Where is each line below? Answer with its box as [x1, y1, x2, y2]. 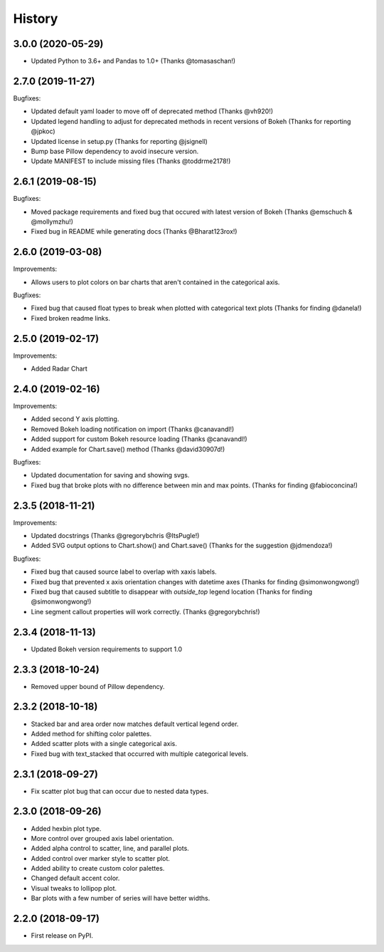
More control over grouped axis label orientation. [31, 834, 174, 842]
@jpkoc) [31, 127, 56, 135]
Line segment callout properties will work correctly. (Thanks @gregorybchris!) [31, 607, 260, 616]
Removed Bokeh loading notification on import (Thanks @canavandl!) [31, 425, 235, 433]
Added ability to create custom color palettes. [31, 864, 165, 873]
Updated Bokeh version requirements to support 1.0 [31, 645, 183, 653]
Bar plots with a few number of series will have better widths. [31, 894, 210, 903]
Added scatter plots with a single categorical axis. [31, 740, 177, 748]
